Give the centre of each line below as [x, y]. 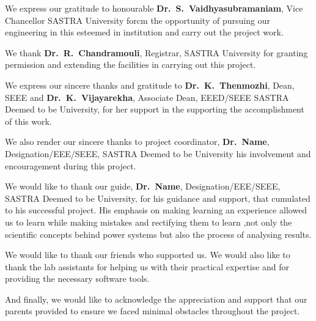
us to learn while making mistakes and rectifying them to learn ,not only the [149, 222]
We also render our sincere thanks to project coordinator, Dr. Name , [137, 142]
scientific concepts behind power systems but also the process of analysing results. [158, 234]
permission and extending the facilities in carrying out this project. [130, 65]
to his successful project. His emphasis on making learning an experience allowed [156, 210]
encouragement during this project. [71, 165]
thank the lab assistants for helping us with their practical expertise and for [147, 266]
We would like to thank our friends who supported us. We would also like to [148, 255]
